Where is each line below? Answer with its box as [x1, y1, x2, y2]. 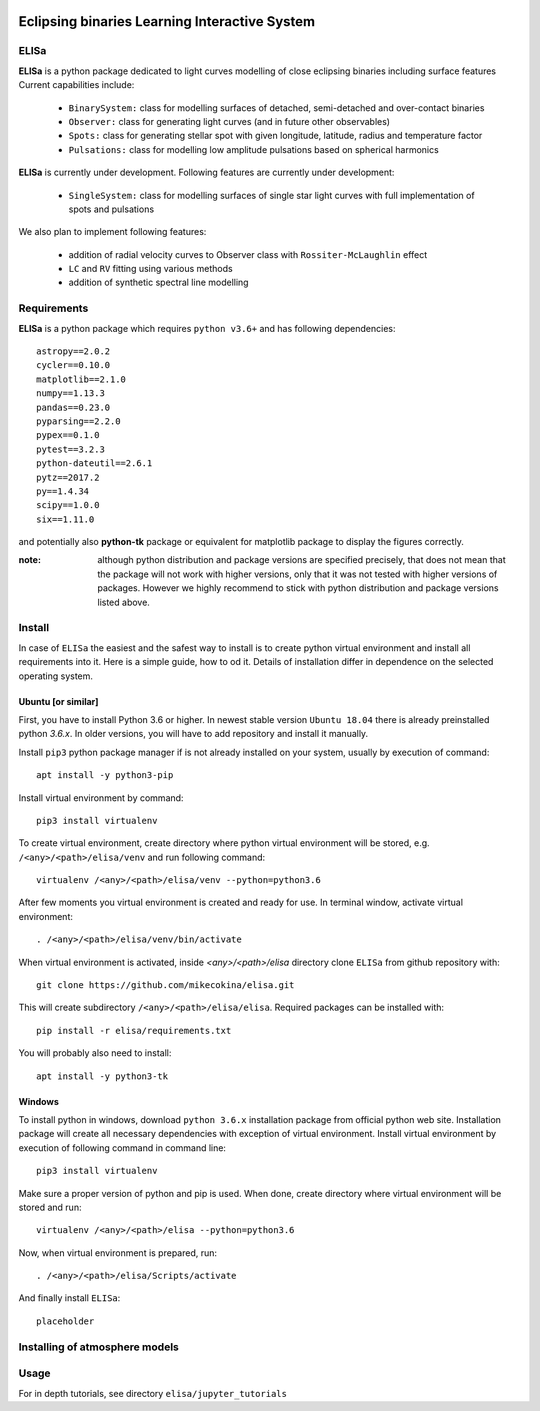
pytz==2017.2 [36, 471, 100, 483]
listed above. [97, 596, 150, 608]
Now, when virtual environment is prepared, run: [18, 1246, 218, 1259]
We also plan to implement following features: [18, 226, 207, 238]
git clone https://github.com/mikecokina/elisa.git [36, 980, 295, 991]
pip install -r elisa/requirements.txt [36, 1025, 232, 1036]
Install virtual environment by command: [18, 791, 184, 804]
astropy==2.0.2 [36, 345, 111, 357]
